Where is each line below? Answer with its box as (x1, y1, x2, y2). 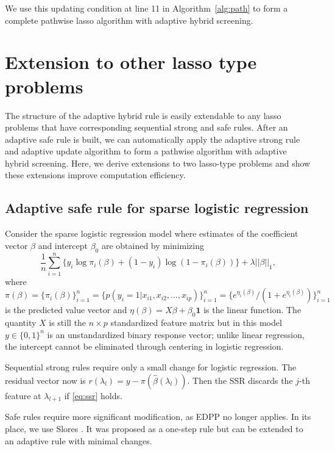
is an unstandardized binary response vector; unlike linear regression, (47, 328, 305, 341)
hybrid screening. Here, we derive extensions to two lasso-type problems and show (5, 156, 311, 169)
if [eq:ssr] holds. (64, 389, 122, 402)
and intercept (38, 239, 88, 251)
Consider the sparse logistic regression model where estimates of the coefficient (5, 227, 298, 240)
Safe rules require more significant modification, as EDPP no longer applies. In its (5, 410, 311, 423)
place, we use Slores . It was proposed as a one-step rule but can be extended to (5, 422, 303, 435)
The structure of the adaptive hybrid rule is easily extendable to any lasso (5, 109, 281, 121)
